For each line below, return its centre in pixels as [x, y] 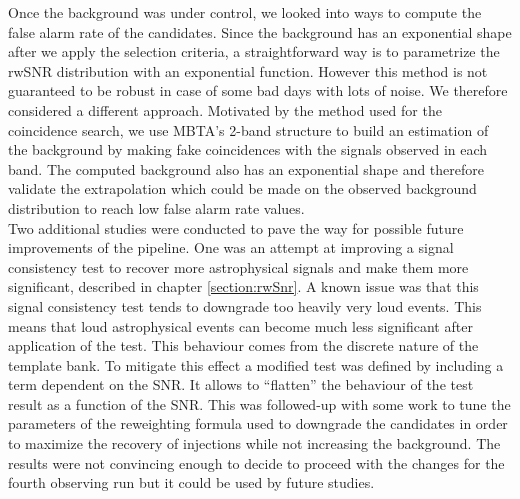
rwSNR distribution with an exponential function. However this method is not [248, 70]
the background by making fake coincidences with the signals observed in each [248, 149]
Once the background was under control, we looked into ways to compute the [245, 12]
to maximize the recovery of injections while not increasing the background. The [254, 443]
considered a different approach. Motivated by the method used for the [225, 109]
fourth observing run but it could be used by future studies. [191, 482]
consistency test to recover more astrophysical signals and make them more [238, 266]
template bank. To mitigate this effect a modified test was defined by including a [256, 364]
